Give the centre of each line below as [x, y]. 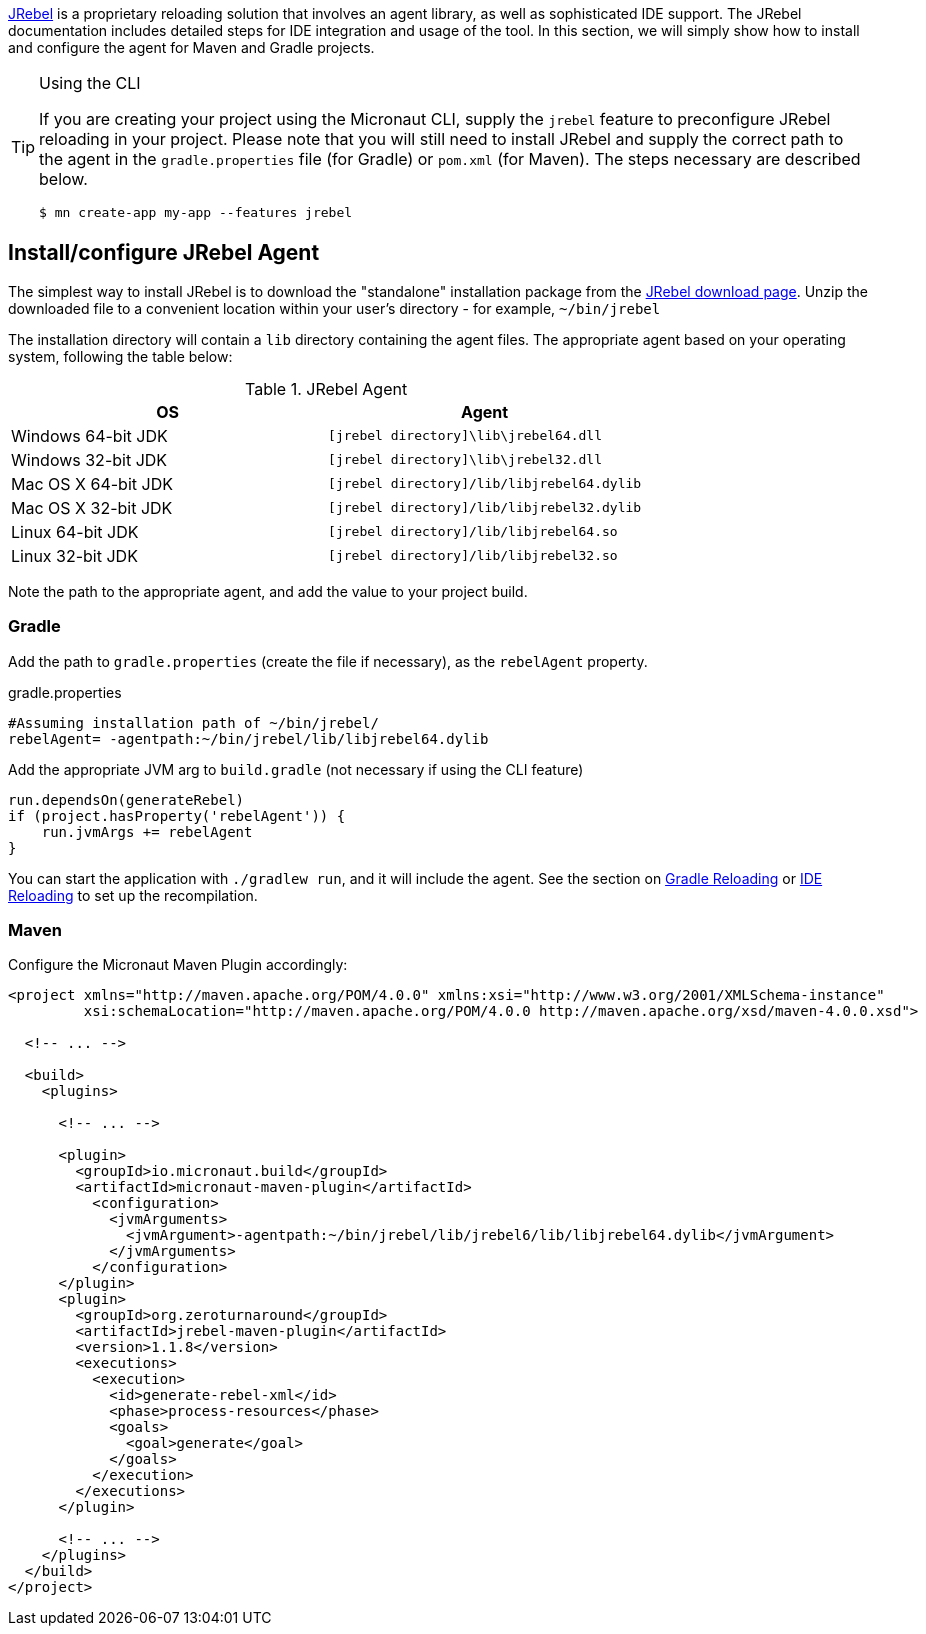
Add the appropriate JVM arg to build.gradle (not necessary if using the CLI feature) [296, 769]
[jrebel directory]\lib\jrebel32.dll [465, 460]
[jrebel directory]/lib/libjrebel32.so [473, 556]
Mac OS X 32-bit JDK [92, 507]
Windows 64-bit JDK [89, 435]
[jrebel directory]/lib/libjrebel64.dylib [485, 484]
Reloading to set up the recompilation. [133, 895]
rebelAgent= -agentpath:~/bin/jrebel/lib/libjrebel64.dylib [248, 738]
